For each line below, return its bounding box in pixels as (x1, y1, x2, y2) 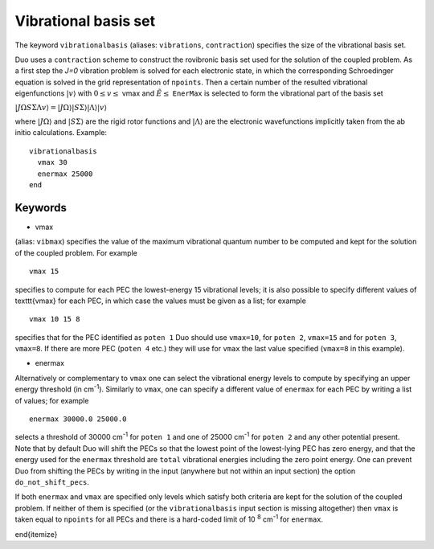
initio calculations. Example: (14, 128, 108, 137)
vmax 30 (37, 158, 68, 167)
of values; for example (14, 395, 89, 405)
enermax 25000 (37, 169, 93, 178)
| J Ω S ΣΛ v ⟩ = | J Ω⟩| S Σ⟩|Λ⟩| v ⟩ (14, 103, 108, 112)
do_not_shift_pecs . (14, 477, 90, 486)
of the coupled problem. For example (14, 248, 138, 257)
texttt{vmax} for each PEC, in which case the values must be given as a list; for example (14, 296, 307, 305)
